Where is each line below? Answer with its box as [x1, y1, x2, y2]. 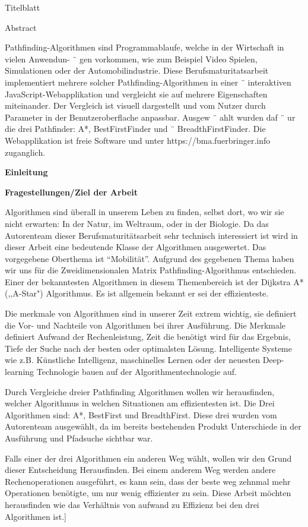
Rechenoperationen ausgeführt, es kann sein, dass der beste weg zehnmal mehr [5, 475, 291, 487]
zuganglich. [5, 146, 46, 158]
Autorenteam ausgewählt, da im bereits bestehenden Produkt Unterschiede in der [5, 420, 301, 433]
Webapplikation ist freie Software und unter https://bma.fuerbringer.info [5, 134, 271, 146]
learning [5, 365, 34, 378]
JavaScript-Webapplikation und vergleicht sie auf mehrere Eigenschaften [5, 87, 268, 100]
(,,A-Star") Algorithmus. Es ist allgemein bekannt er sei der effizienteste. [5, 287, 269, 299]
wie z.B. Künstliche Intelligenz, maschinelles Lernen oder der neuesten [5, 354, 261, 366]
